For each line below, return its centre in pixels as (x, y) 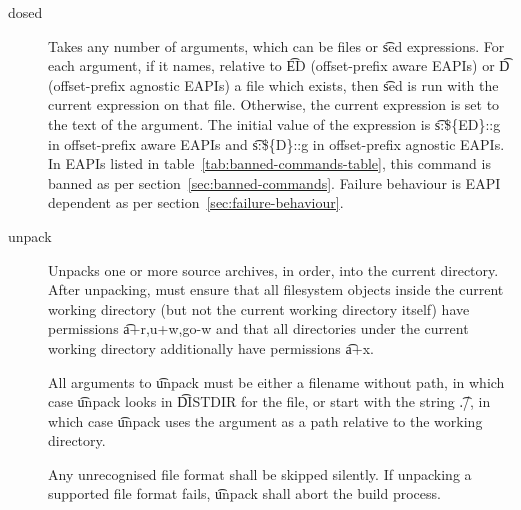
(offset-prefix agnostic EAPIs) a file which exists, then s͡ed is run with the (273, 84)
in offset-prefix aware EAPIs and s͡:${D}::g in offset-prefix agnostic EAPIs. (276, 143)
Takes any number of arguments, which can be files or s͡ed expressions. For (276, 45)
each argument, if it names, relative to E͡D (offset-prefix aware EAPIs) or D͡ (279, 65)
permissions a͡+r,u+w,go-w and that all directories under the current (258, 328)
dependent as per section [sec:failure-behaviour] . (196, 202)
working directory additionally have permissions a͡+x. (211, 347)
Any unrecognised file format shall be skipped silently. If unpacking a (260, 473)
